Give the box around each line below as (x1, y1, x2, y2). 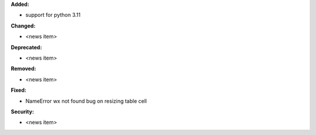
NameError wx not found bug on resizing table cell (25, 97, 147, 105)
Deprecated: (11, 44, 42, 51)
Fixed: (11, 86, 26, 94)
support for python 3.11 (25, 12, 81, 19)
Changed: (11, 22, 36, 29)
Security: (11, 108, 35, 115)
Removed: (11, 65, 36, 72)
